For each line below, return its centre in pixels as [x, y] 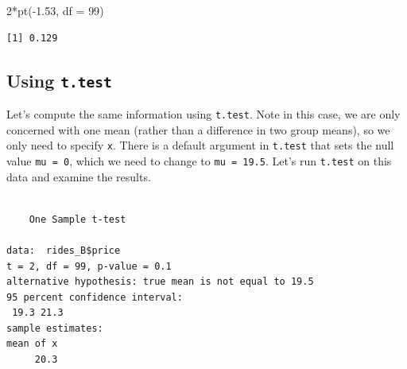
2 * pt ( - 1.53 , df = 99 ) [55, 10]
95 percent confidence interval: [95, 297]
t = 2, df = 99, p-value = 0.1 [89, 266]
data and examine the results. [79, 176]
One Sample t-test [78, 219]
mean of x [32, 344]
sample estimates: [55, 328]
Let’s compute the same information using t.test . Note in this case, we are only [203, 113]
